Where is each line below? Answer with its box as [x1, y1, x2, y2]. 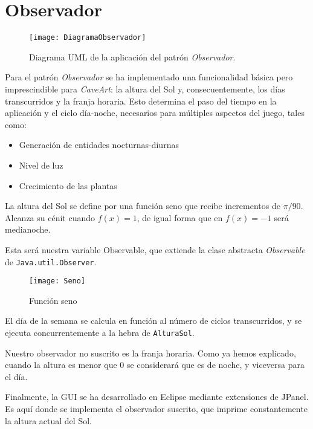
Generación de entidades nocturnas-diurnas [19, 138, 179, 151]
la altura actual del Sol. [5, 414, 92, 427]
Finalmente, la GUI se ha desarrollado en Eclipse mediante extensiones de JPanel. [5, 390, 309, 403]
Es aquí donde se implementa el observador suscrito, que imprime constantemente [5, 402, 308, 415]
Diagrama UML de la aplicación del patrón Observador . [29, 50, 236, 63]
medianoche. [5, 223, 51, 236]
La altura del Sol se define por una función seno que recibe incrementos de [5, 199, 280, 212]
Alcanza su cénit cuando [5, 211, 95, 224]
